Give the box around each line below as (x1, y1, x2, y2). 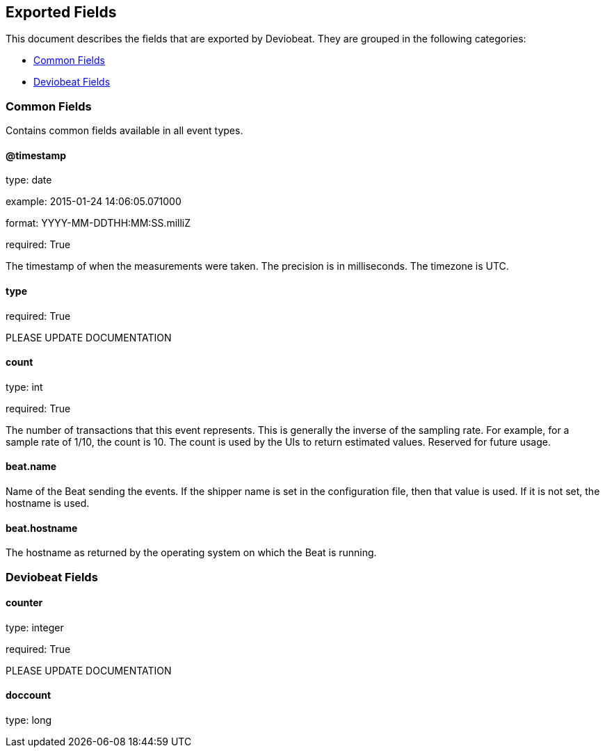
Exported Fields (6, 3, 117, 21)
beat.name (6, 460, 57, 473)
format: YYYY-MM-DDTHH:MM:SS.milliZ (6, 217, 191, 229)
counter (6, 597, 43, 609)
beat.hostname (6, 521, 78, 534)
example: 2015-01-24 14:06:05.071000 (6, 195, 181, 208)
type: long (6, 714, 52, 727)
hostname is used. (6, 497, 90, 510)
